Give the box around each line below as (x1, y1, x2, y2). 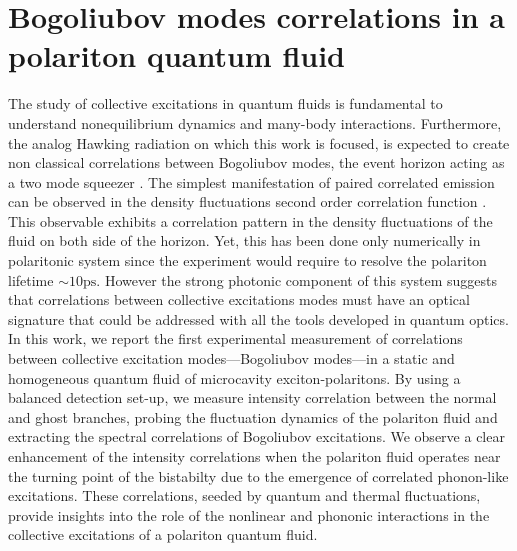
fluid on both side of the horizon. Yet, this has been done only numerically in (8, 230, 481, 251)
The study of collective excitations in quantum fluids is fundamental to (8, 93, 443, 114)
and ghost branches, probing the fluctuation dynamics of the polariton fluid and (8, 406, 498, 427)
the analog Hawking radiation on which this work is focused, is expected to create (8, 132, 510, 153)
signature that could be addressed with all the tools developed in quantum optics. (8, 308, 509, 329)
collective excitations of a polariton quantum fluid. (8, 524, 318, 545)
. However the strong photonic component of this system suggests (96, 269, 498, 290)
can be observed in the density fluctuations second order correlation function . (8, 191, 487, 212)
